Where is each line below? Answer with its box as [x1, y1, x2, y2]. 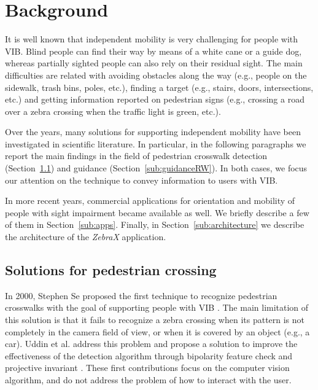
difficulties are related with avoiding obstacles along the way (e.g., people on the [5, 68, 307, 81]
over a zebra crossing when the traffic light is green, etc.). [5, 104, 221, 117]
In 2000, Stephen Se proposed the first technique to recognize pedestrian [5, 289, 277, 302]
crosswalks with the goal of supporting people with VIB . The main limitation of [5, 301, 309, 314]
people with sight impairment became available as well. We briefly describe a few [5, 206, 309, 219]
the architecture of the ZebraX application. [5, 230, 166, 243]
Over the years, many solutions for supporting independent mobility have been [5, 125, 301, 138]
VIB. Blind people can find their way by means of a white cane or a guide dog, [5, 44, 302, 57]
